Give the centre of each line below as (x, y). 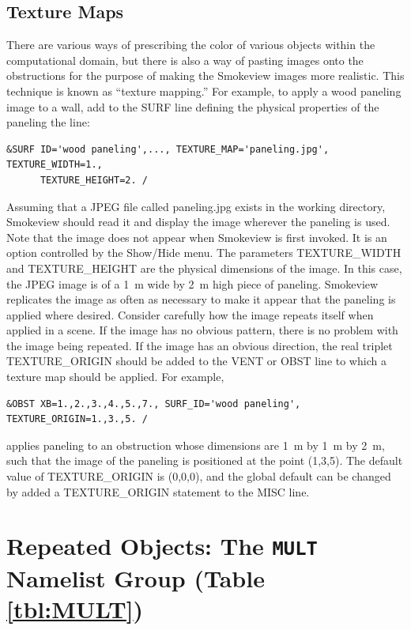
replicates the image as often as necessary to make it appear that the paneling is (201, 299)
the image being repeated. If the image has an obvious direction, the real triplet (200, 345)
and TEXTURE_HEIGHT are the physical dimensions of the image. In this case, (204, 268)
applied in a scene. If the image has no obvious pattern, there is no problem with (202, 330)
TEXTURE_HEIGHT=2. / (94, 180)
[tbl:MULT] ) (75, 608)
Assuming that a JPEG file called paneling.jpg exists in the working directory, (196, 206)
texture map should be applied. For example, (115, 377)
